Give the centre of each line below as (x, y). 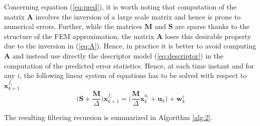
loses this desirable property (208, 36)
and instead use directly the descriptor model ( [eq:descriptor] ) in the (118, 55)
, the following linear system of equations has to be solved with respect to (133, 75)
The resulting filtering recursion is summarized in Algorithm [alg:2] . (108, 117)
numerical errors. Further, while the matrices (73, 26)
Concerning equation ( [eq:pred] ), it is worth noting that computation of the (120, 6)
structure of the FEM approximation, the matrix (79, 36)
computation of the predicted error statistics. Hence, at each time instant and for (129, 65)
